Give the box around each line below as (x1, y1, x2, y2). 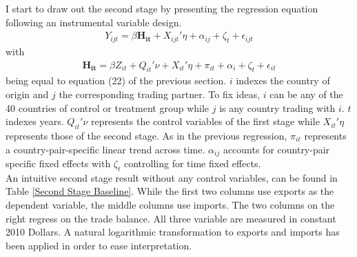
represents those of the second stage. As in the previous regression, (6, 128, 287, 143)
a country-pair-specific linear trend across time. (6, 142, 205, 156)
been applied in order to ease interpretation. (6, 238, 192, 252)
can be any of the (269, 87, 343, 102)
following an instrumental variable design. (6, 15, 182, 29)
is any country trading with (219, 100, 336, 115)
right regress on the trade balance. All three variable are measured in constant (6, 211, 336, 225)
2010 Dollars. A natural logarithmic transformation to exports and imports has (6, 225, 340, 239)
